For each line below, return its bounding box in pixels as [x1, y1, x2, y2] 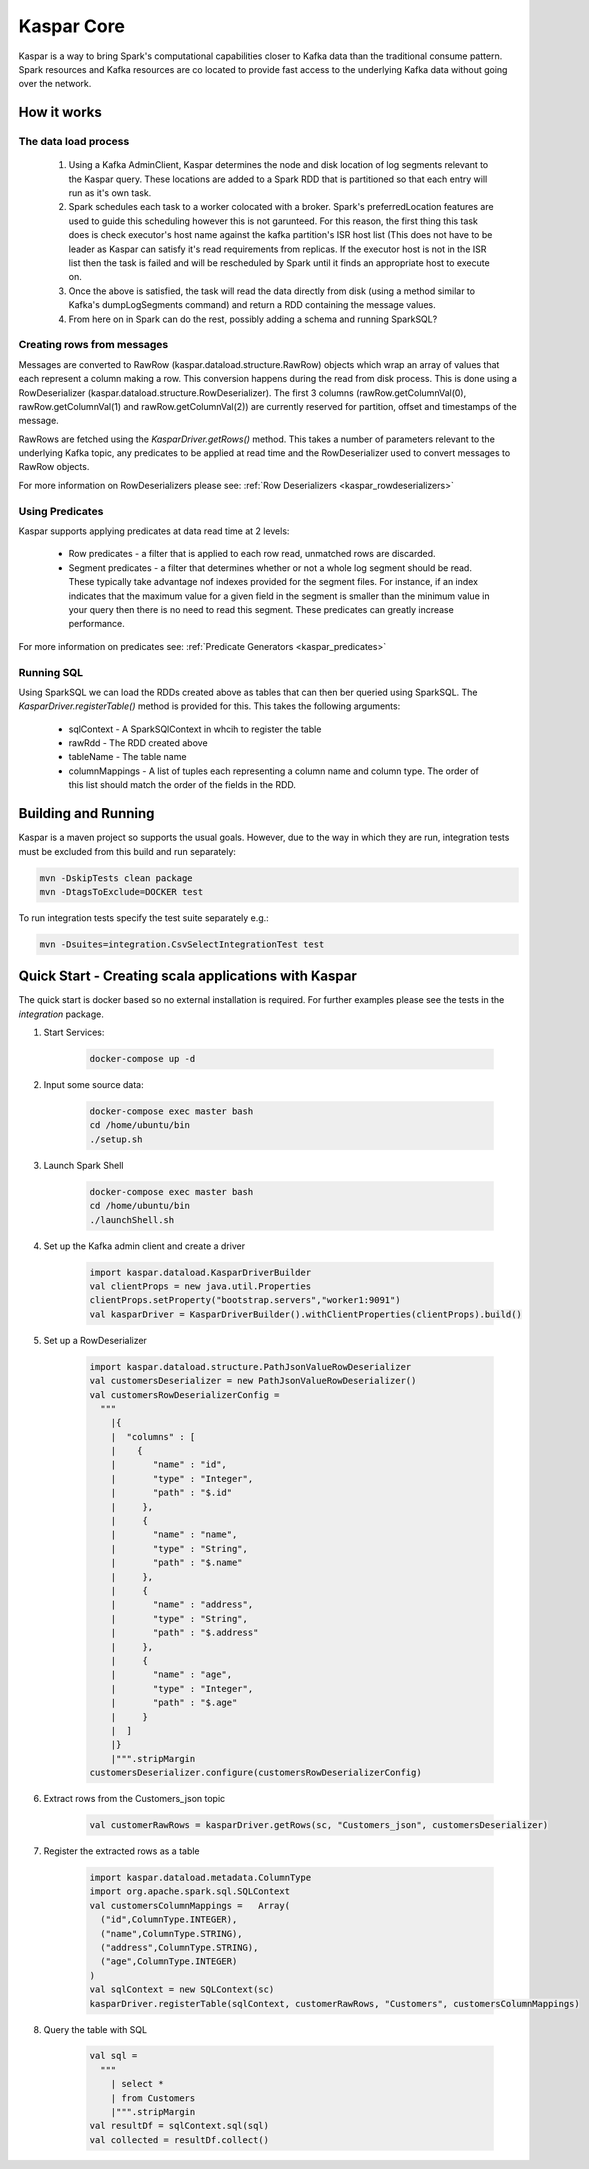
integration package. [18, 1008, 104, 1020]
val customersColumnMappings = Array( [89, 1900, 290, 1911]
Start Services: [43, 1026, 105, 1039]
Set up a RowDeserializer [43, 1334, 147, 1346]
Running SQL [18, 665, 84, 679]
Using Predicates [18, 504, 104, 518]
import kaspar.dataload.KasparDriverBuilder [89, 1266, 312, 1278]
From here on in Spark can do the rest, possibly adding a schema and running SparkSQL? [68, 313, 438, 325]
